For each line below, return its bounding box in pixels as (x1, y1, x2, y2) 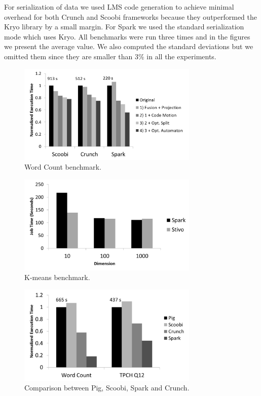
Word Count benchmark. (24, 162, 101, 172)
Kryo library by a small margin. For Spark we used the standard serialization (4, 21, 244, 32)
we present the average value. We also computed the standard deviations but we (4, 41, 253, 52)
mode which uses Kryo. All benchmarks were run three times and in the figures (4, 31, 250, 42)
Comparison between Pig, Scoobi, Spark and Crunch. (24, 382, 190, 393)
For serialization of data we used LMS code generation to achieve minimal (4, 2, 234, 12)
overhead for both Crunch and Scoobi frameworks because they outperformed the (4, 11, 257, 22)
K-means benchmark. (24, 272, 90, 283)
